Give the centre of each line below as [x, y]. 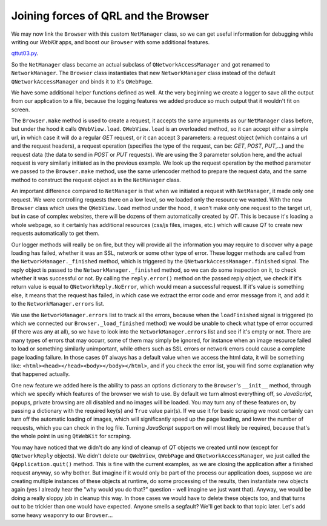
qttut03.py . [25, 53]
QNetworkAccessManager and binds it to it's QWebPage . [82, 81]
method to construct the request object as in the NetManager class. [96, 180]
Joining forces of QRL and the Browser [110, 16]
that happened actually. [41, 374]
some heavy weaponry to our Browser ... [62, 515]
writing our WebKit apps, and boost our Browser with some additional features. [111, 42]
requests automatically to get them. [55, 234]
